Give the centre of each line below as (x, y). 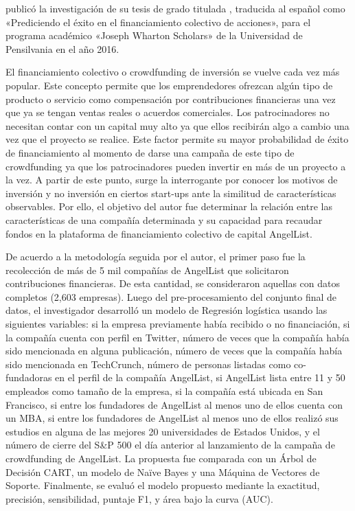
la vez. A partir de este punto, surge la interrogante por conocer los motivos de (172, 180)
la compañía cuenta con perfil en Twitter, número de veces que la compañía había (177, 337)
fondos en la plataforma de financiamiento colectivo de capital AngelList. (159, 233)
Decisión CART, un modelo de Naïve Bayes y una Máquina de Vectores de (163, 472)
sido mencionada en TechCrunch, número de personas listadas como (148, 364)
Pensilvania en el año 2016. (62, 48)
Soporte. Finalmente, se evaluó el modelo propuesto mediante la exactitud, (163, 485)
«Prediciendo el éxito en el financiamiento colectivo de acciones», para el (158, 22)
